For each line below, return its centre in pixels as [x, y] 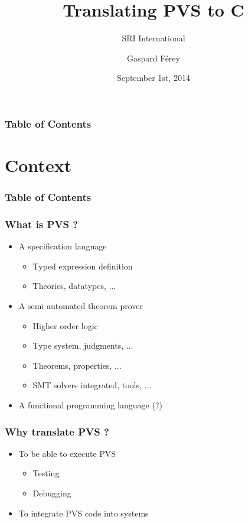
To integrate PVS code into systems [84, 513]
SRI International [154, 38]
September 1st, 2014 [154, 78]
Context [38, 165]
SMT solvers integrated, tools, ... [92, 385]
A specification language [63, 246]
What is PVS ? [42, 224]
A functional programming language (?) [90, 405]
